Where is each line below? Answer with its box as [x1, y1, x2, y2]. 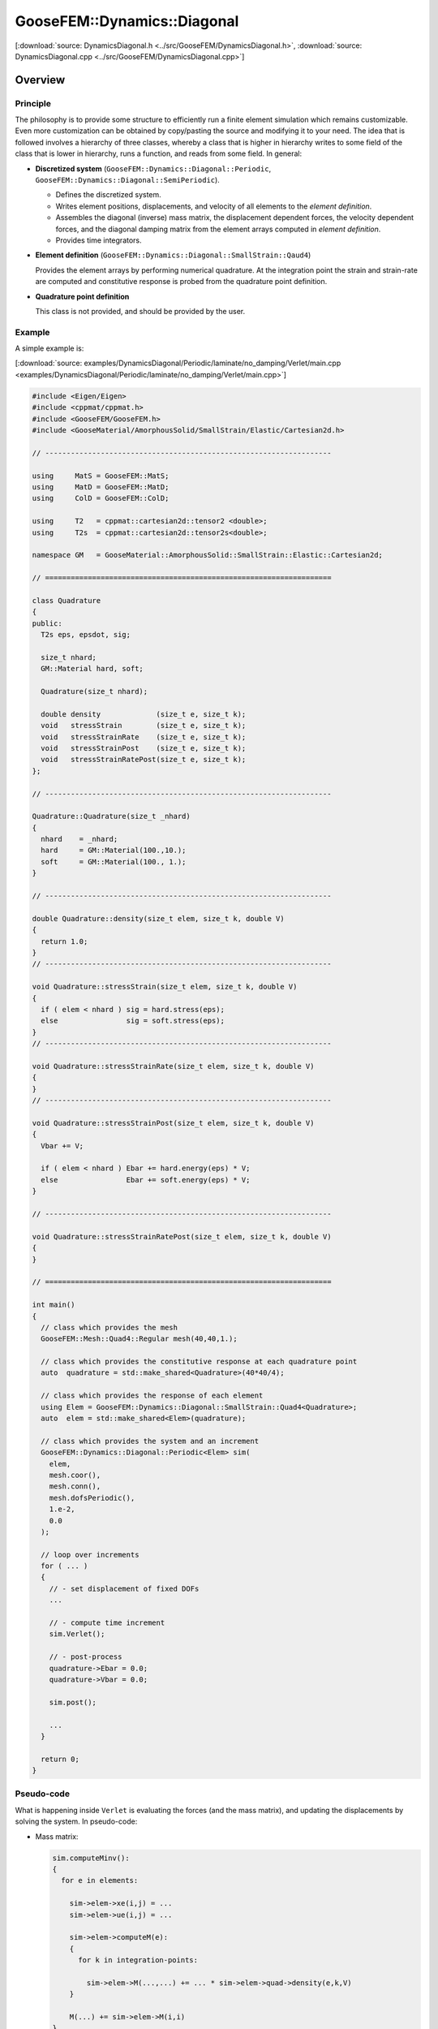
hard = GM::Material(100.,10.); [41, 846, 187, 855]
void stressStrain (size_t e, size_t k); [41, 721, 247, 730]
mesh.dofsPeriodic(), [49, 1493, 135, 1502]
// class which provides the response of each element [41, 1391, 264, 1400]
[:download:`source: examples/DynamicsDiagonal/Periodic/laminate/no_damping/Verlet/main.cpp [15, 358, 341, 368]
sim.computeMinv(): [52, 1853, 130, 1863]
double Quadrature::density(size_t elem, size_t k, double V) [32, 914, 285, 923]
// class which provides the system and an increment [41, 1437, 260, 1445]
